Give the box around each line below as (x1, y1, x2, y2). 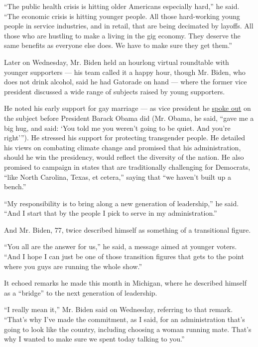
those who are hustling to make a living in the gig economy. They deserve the (4, 30, 241, 40)
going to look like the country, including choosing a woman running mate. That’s (4, 324, 252, 334)
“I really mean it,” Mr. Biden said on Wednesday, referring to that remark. (4, 304, 233, 315)
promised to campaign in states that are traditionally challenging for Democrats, (4, 161, 251, 172)
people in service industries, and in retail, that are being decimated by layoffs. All (4, 20, 254, 31)
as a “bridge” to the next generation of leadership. (4, 287, 157, 298)
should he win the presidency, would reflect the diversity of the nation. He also (4, 152, 244, 162)
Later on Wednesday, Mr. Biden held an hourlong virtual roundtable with (4, 56, 229, 67)
